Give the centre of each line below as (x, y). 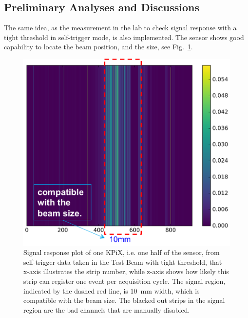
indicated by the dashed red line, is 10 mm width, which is (112, 290)
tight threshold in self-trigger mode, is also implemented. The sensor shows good (124, 37)
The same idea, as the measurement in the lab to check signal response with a (120, 28)
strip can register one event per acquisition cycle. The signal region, (124, 281)
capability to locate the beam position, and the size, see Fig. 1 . (98, 47)
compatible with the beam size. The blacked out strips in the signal (124, 300)
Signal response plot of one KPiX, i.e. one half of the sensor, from (122, 252)
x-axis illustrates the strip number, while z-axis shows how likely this (126, 271)
